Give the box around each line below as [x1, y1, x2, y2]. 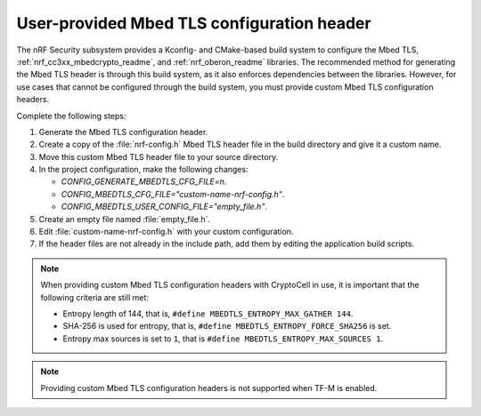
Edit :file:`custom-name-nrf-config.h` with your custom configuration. [38, 227, 294, 237]
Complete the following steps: [16, 110, 126, 121]
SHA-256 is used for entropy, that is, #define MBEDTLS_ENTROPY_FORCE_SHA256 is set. [62, 321, 392, 332]
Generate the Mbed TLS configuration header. [38, 126, 208, 137]
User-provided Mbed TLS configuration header [16, 13, 371, 33]
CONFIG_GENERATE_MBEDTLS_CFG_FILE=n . [61, 176, 227, 187]
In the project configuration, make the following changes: [38, 164, 249, 175]
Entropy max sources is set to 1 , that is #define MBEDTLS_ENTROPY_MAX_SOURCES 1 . [62, 333, 383, 344]
